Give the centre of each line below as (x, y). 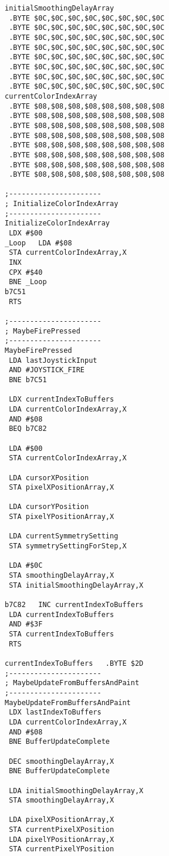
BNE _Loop (28, 282)
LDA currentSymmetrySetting (64, 536)
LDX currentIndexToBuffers (62, 400)
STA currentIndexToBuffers (62, 634)
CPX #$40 (26, 272)
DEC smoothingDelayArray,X (62, 761)
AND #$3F (26, 624)
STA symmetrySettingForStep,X (68, 546)
